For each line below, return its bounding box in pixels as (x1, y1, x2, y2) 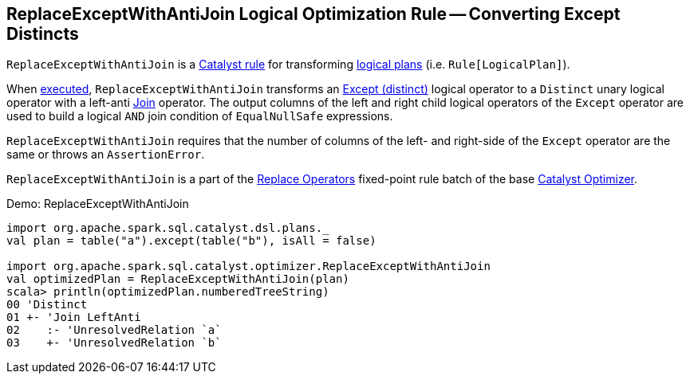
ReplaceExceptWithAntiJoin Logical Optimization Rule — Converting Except (6, 4, 621, 24)
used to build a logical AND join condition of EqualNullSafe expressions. (6, 109, 393, 123)
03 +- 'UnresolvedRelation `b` (6, 336, 222, 350)
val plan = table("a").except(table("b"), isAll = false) (6, 234, 377, 248)
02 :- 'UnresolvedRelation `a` (6, 323, 222, 337)
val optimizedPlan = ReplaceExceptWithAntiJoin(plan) (6, 272, 349, 286)
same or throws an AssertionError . (6, 147, 205, 162)
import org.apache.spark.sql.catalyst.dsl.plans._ (6, 221, 329, 235)
